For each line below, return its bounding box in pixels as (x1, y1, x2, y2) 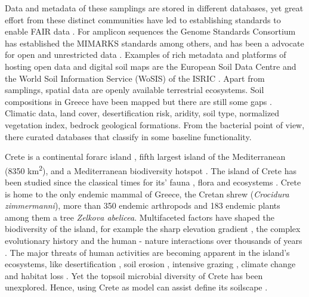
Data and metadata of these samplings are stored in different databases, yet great (5, 2, 304, 14)
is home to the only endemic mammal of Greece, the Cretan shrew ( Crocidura (5, 187, 289, 200)
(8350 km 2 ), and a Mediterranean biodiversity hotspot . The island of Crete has (5, 162, 296, 177)
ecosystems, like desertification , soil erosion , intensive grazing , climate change (5, 258, 296, 270)
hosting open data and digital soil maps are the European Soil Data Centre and (5, 60, 296, 72)
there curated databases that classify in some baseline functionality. (5, 130, 252, 143)
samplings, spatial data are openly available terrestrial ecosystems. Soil (5, 83, 264, 96)
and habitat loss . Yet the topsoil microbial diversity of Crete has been (5, 269, 263, 281)
